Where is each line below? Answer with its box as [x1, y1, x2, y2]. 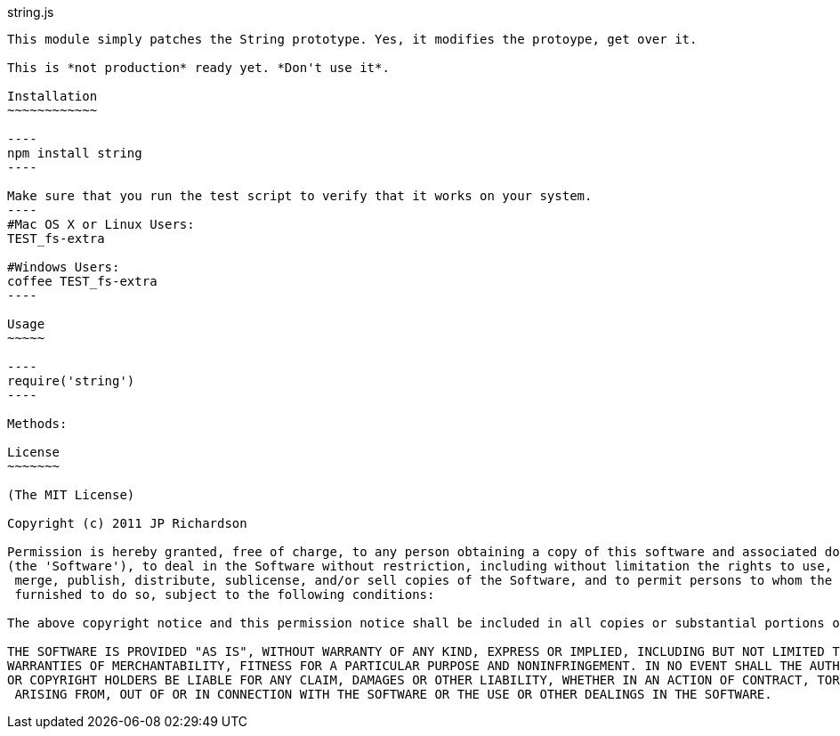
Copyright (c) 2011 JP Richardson [7, 516, 247, 530]
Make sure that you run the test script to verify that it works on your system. [7, 189, 593, 203]
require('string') [7, 374, 135, 388]
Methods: [7, 417, 68, 431]
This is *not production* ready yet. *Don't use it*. [7, 61, 390, 75]
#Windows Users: [7, 260, 120, 274]
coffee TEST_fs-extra [7, 274, 157, 288]
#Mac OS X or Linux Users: [7, 217, 195, 231]
